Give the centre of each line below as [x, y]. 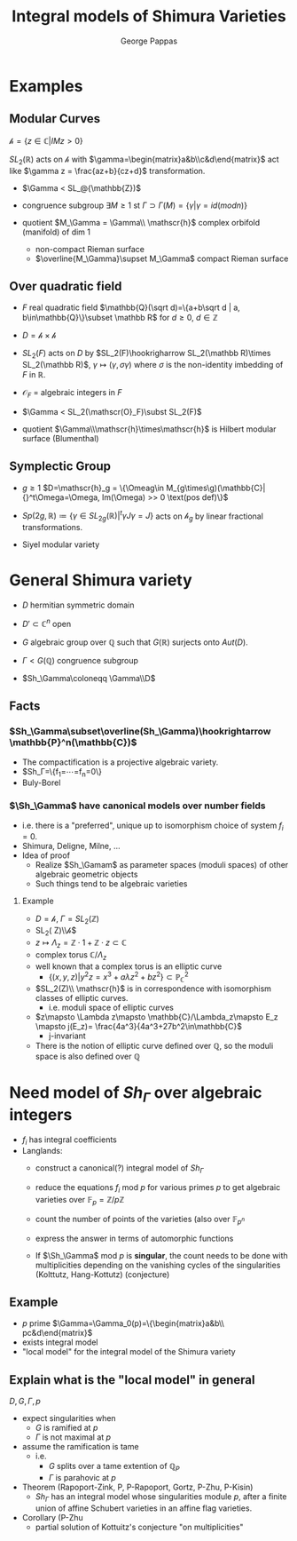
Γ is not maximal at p [73, 1437]
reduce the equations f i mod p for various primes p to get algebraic [158, 1188]
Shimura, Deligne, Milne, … [71, 846]
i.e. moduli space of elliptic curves [111, 1008]
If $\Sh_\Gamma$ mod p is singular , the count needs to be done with [161, 1255]
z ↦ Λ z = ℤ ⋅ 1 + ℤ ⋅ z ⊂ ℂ [81, 943]
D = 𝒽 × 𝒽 [39, 336]
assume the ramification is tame [80, 1447]
